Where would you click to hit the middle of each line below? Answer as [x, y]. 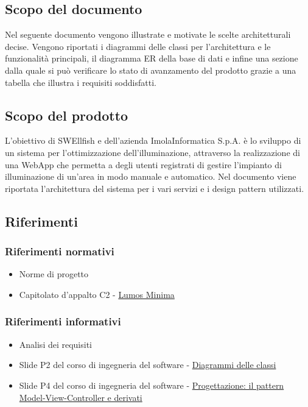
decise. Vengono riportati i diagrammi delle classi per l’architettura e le [138, 46]
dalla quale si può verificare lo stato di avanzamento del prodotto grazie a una [151, 70]
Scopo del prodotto [67, 115]
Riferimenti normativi [60, 251]
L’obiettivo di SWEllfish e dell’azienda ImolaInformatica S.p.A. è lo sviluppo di [153, 140]
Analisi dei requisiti [56, 344]
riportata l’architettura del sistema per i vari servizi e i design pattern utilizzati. [155, 188]
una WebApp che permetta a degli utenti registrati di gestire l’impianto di [143, 164]
